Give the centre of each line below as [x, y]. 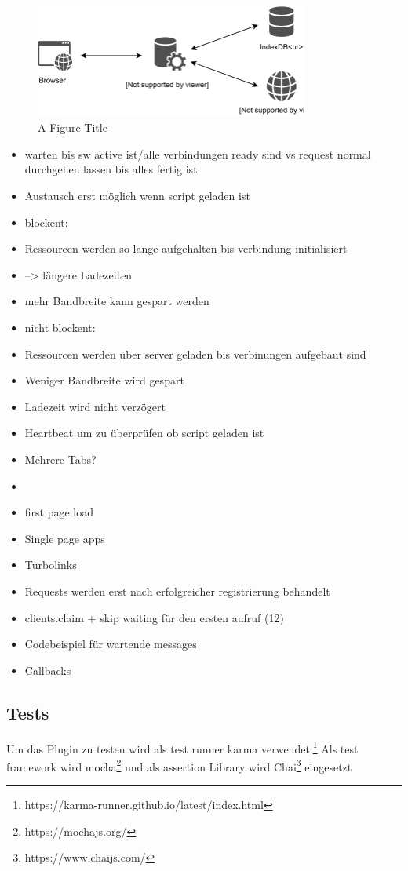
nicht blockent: [60, 327]
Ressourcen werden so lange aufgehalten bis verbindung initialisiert [186, 248]
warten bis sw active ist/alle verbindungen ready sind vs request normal [198, 153]
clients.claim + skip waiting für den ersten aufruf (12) [154, 617]
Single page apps [65, 538]
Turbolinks [51, 565]
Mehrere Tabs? [60, 459]
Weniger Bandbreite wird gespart [104, 380]
